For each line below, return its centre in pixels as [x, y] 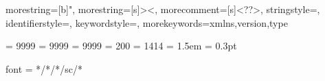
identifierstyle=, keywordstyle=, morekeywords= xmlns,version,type [147, 22]
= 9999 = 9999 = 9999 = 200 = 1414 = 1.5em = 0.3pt [121, 46]
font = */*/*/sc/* [44, 68]
